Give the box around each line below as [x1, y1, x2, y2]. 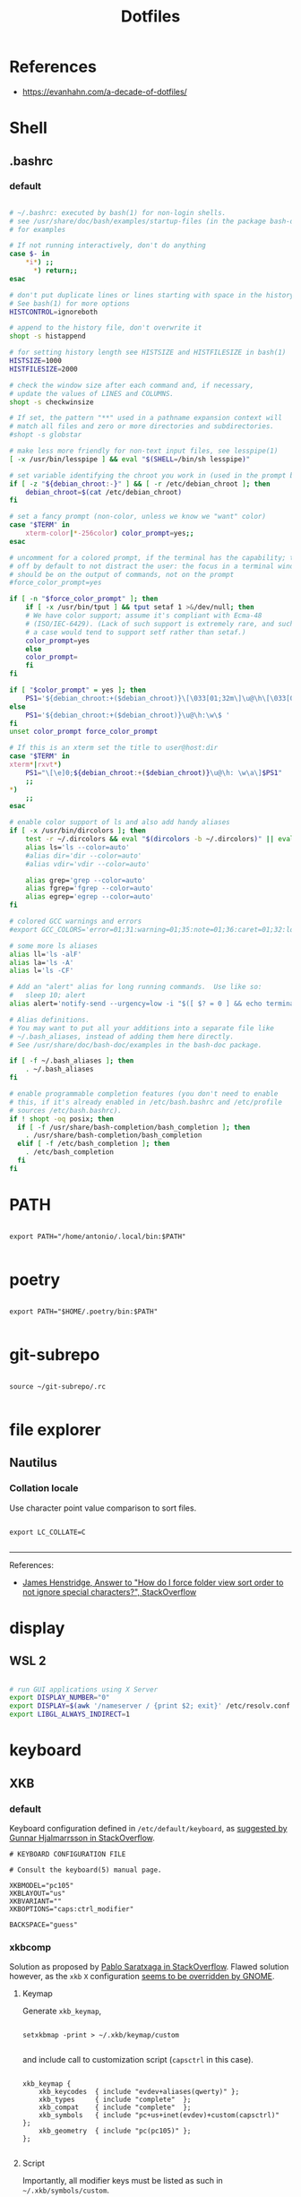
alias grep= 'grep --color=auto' [25, 875, 146, 884]
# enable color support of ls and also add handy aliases [9, 818, 230, 827]
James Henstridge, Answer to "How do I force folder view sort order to [21, 1577, 284, 1588]
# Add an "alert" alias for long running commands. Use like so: [9, 983, 262, 992]
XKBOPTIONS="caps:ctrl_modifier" [9, 1904, 134, 1914]
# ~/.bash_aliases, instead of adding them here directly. [9, 1032, 235, 1041]
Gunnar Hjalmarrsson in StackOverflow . [9, 1832, 155, 1843]
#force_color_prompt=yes [9, 578, 102, 588]
